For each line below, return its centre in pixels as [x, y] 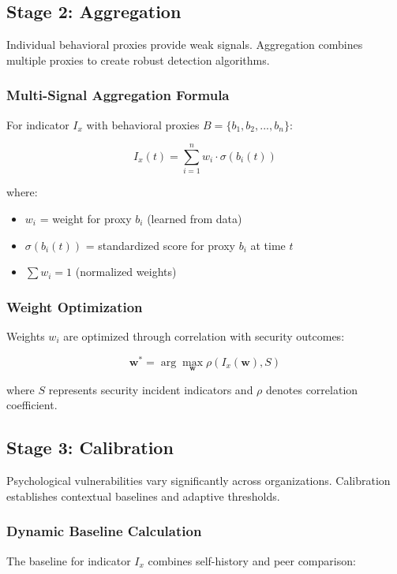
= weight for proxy [86, 218]
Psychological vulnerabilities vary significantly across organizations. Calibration [198, 481]
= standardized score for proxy [160, 245]
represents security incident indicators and [151, 389]
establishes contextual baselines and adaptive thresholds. [143, 496]
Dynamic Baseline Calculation [104, 531]
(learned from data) [195, 218]
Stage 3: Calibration [90, 447]
